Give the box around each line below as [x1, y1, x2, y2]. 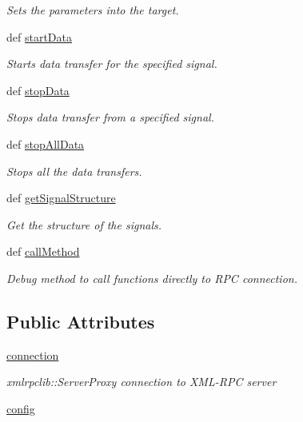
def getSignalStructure [6, 189, 116, 206]
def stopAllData [6, 135, 85, 152]
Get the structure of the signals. [6, 216, 162, 233]
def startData [6, 28, 72, 45]
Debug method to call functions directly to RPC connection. [6, 269, 297, 286]
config [6, 400, 35, 416]
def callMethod [6, 243, 80, 260]
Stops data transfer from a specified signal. [6, 109, 214, 125]
